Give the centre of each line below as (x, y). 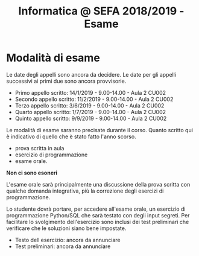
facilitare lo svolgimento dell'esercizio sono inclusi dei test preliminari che (98, 222)
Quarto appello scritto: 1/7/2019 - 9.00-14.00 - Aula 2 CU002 (90, 112)
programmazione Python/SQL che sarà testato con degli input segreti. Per (98, 215)
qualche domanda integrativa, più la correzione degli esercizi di (85, 191)
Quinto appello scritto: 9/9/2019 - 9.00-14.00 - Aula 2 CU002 (91, 118)
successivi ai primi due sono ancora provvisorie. (66, 81)
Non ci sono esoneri (32, 173)
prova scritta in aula (39, 148)
